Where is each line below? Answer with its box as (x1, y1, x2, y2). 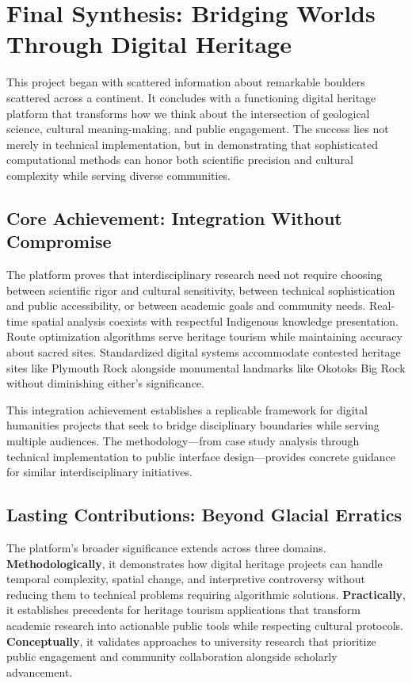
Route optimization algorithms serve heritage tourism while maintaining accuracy (6, 328, 402, 345)
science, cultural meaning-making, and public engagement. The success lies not (6, 120, 389, 137)
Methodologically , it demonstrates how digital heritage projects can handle (6, 555, 383, 571)
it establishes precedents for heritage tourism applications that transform (6, 601, 360, 618)
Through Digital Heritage (6, 28, 292, 60)
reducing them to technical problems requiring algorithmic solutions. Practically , (6, 586, 406, 602)
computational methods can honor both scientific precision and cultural (6, 151, 353, 168)
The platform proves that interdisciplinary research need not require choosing (6, 266, 383, 283)
